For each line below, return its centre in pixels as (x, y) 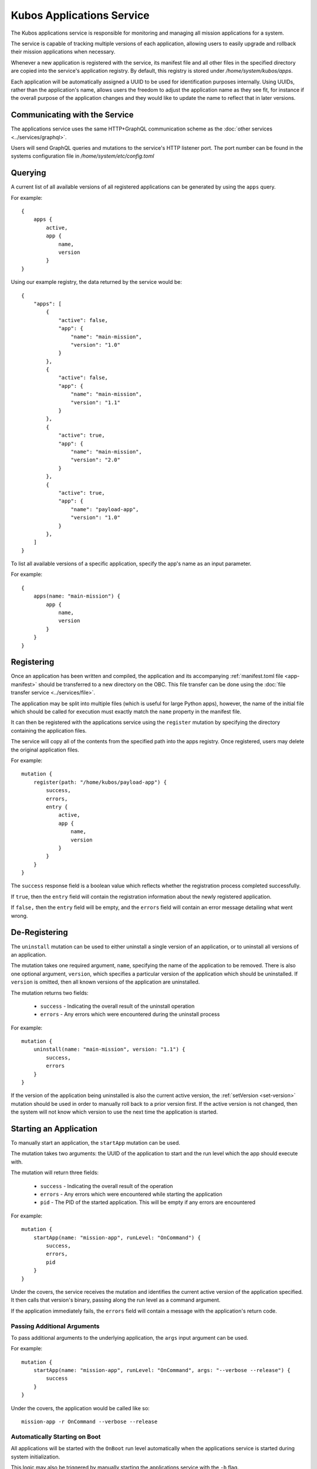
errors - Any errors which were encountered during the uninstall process (130, 1014)
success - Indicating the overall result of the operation (107, 1186)
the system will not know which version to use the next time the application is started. (114, 1112)
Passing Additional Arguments (55, 1326)
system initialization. (36, 1457)
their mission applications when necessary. (63, 52)
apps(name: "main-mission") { (77, 596)
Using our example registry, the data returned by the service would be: (96, 282)
